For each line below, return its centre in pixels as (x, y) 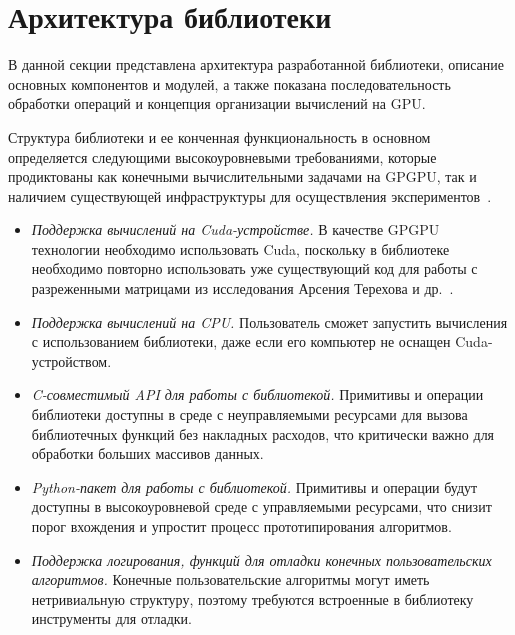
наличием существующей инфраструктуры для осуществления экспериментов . (250, 195)
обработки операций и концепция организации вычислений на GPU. (217, 103)
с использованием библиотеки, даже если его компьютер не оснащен (241, 341)
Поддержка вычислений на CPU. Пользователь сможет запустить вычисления (269, 321)
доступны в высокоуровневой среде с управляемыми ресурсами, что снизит (261, 506)
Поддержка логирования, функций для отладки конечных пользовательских (261, 559)
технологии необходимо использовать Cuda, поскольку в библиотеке (240, 248)
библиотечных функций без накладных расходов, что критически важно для (263, 433)
